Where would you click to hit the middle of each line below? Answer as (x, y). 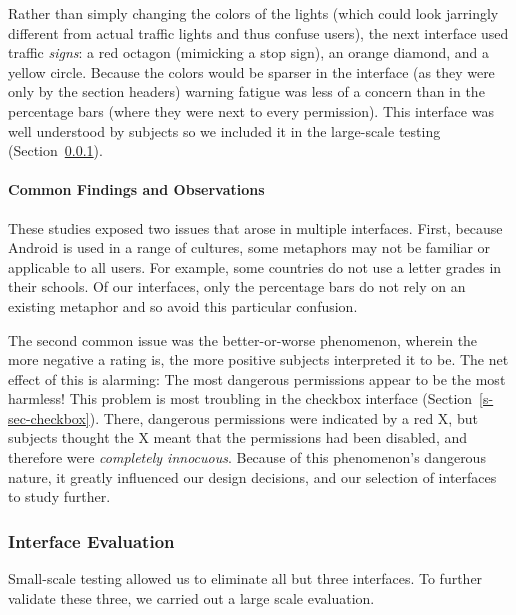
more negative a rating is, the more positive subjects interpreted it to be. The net (258, 359)
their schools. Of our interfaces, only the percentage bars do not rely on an (237, 286)
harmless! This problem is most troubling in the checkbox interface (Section (240, 398)
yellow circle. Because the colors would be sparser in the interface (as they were (251, 71)
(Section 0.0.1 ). (55, 150)
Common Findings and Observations (136, 189)
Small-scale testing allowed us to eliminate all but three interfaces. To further (245, 578)
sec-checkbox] (49, 417)
